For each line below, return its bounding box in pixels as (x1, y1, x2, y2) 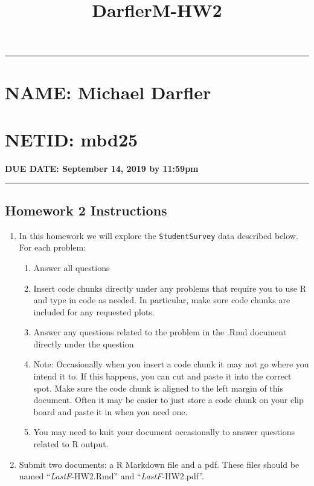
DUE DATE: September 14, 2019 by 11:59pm (5, 162, 199, 174)
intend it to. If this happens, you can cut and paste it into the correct (33, 370, 292, 383)
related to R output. (33, 438, 109, 450)
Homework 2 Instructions (5, 200, 167, 219)
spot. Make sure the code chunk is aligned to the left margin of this (33, 381, 283, 394)
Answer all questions (33, 261, 110, 274)
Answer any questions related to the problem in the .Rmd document (33, 326, 287, 338)
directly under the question (33, 337, 134, 350)
